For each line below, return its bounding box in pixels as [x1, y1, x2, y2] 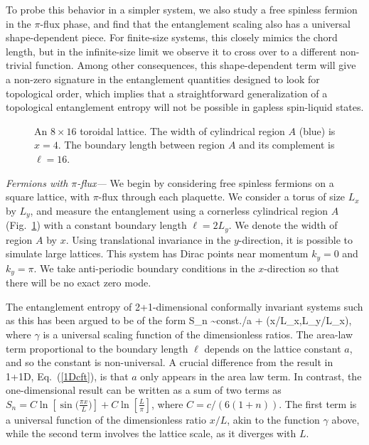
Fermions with [6, 175, 68, 190]
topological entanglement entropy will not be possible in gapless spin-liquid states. [6, 100, 364, 114]
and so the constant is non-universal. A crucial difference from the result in [6, 355, 333, 370]
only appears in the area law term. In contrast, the [140, 368, 362, 383]
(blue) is [299, 123, 336, 138]
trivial [6, 58, 33, 73]
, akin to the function [227, 412, 320, 427]
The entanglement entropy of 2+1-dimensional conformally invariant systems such [6, 299, 363, 313]
